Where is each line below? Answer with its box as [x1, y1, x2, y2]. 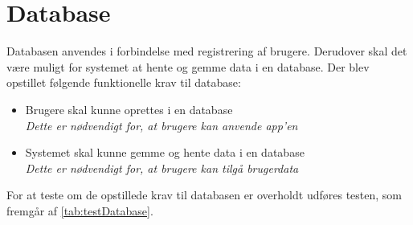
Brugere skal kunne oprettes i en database [25, 100, 233, 117]
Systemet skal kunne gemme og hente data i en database [25, 144, 305, 161]
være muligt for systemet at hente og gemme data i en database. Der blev [6, 58, 370, 75]
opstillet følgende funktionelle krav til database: [6, 74, 241, 91]
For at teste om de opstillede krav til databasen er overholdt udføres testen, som [6, 186, 402, 203]
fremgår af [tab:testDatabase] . [6, 202, 153, 219]
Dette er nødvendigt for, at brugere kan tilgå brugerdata [25, 159, 299, 176]
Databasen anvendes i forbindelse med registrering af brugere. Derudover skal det [6, 43, 407, 59]
